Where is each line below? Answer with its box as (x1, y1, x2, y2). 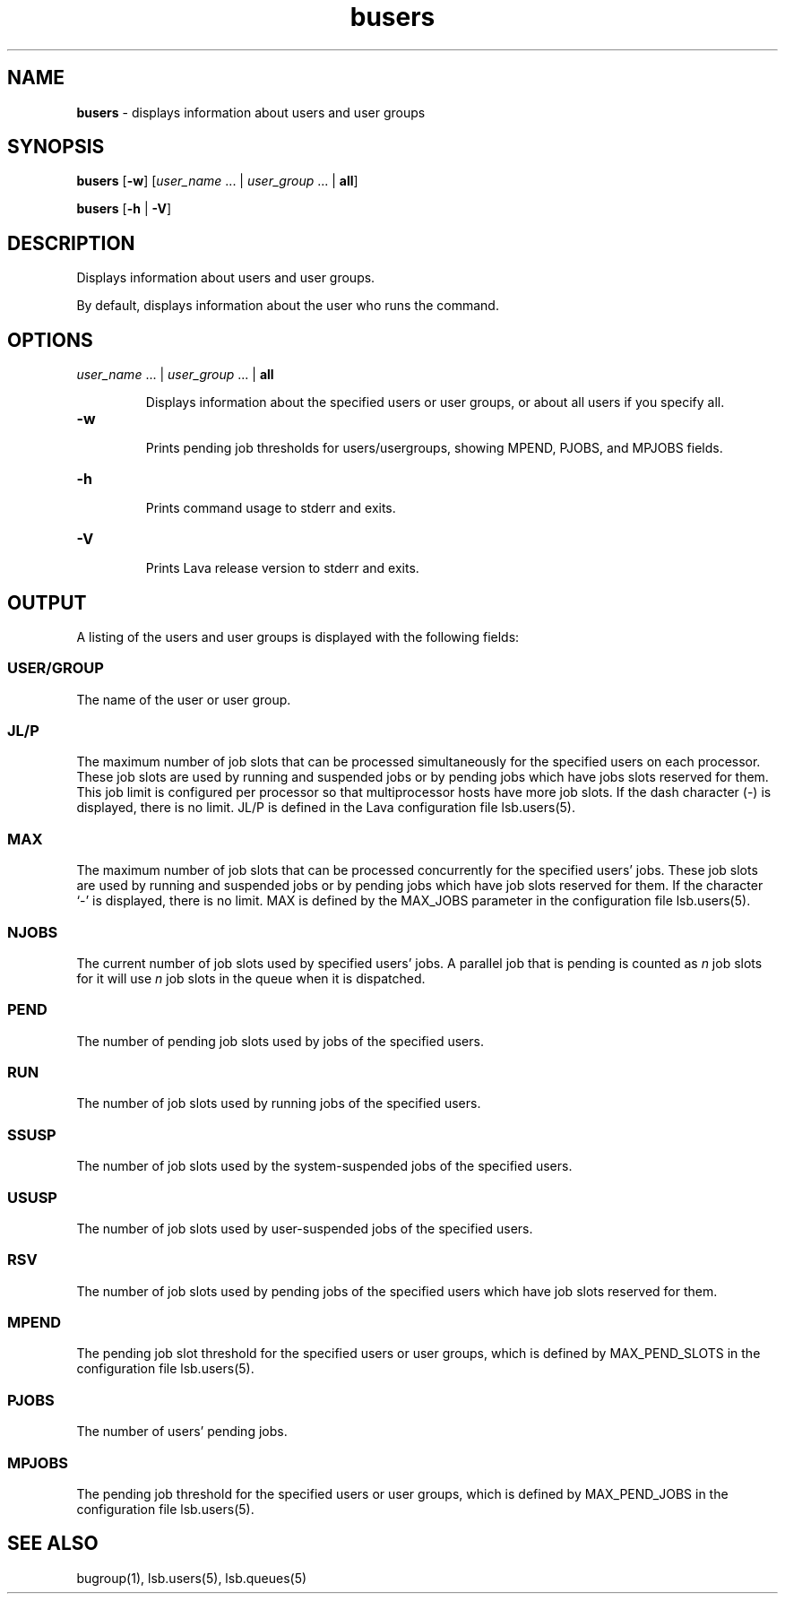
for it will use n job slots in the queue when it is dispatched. (76, 970, 426, 986)
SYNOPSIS (7, 135, 105, 159)
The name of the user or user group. (76, 691, 291, 707)
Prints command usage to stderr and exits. (145, 500, 396, 516)
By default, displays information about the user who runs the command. (76, 298, 499, 314)
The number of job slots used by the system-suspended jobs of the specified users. (76, 1158, 573, 1174)
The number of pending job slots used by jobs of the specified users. (76, 1033, 484, 1049)
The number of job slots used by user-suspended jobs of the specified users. (76, 1220, 533, 1236)
